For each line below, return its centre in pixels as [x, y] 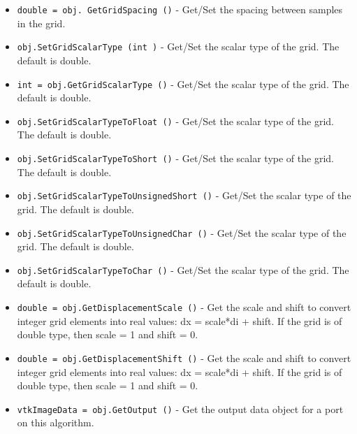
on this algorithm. [56, 422]
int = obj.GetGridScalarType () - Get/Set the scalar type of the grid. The [183, 84]
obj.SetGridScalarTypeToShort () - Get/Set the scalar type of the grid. [175, 158]
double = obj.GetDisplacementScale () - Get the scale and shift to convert [184, 307]
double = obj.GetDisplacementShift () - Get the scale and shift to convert [184, 357]
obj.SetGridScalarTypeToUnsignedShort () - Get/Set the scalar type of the [184, 195]
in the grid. [41, 23]
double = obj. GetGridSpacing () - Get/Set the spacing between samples [180, 9]
